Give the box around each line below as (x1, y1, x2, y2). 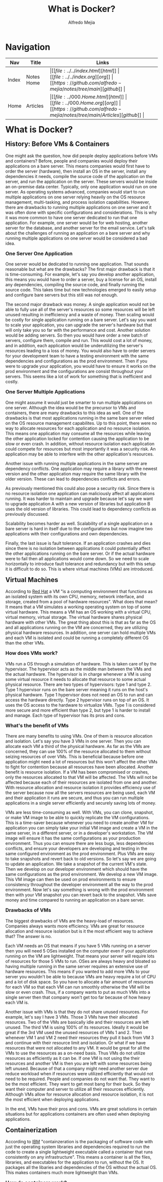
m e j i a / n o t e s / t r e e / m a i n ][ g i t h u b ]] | (50, 85, 126, 92)
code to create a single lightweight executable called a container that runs (5, 1149, 153, 1155)
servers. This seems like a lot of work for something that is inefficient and (5, 373, 152, 379)
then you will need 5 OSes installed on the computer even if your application (5, 948, 157, 954)
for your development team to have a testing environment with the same (5, 353, 149, 359)
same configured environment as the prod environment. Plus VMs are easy (5, 851, 155, 857)
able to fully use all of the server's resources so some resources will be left (5, 307, 155, 312)
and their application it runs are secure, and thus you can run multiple (5, 795, 144, 801)
